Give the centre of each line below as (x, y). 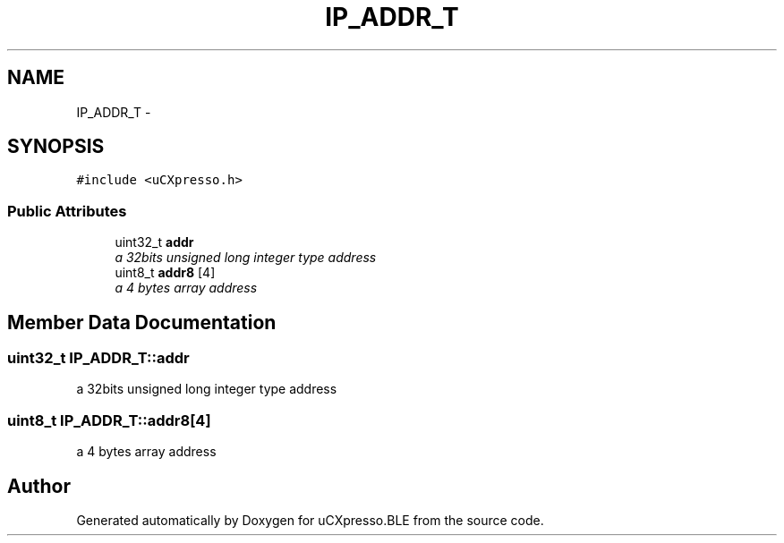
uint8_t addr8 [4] (165, 273)
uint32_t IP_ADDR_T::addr (98, 358)
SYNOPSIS (56, 147)
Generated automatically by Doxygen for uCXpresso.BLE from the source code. (310, 520)
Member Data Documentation (142, 322)
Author (39, 486)
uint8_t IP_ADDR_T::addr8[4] (109, 420)
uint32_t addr (154, 242)
